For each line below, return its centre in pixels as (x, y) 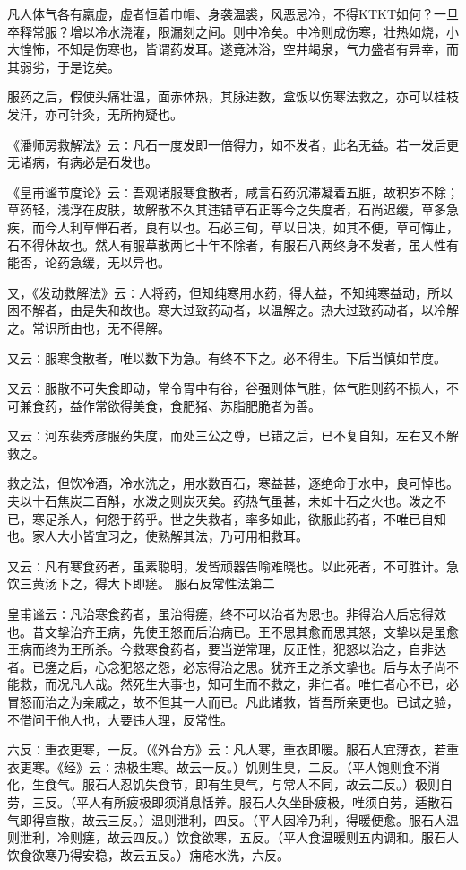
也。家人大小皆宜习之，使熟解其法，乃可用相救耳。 (158, 536)
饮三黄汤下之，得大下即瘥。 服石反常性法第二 (141, 583)
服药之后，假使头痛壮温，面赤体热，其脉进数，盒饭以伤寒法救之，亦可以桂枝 (233, 96)
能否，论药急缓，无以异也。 (89, 262)
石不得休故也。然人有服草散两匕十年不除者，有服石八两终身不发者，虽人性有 (233, 244)
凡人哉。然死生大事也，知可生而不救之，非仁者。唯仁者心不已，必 (264, 684)
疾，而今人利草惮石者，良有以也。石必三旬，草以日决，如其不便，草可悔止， (233, 226)
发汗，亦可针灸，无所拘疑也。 (95, 113)
